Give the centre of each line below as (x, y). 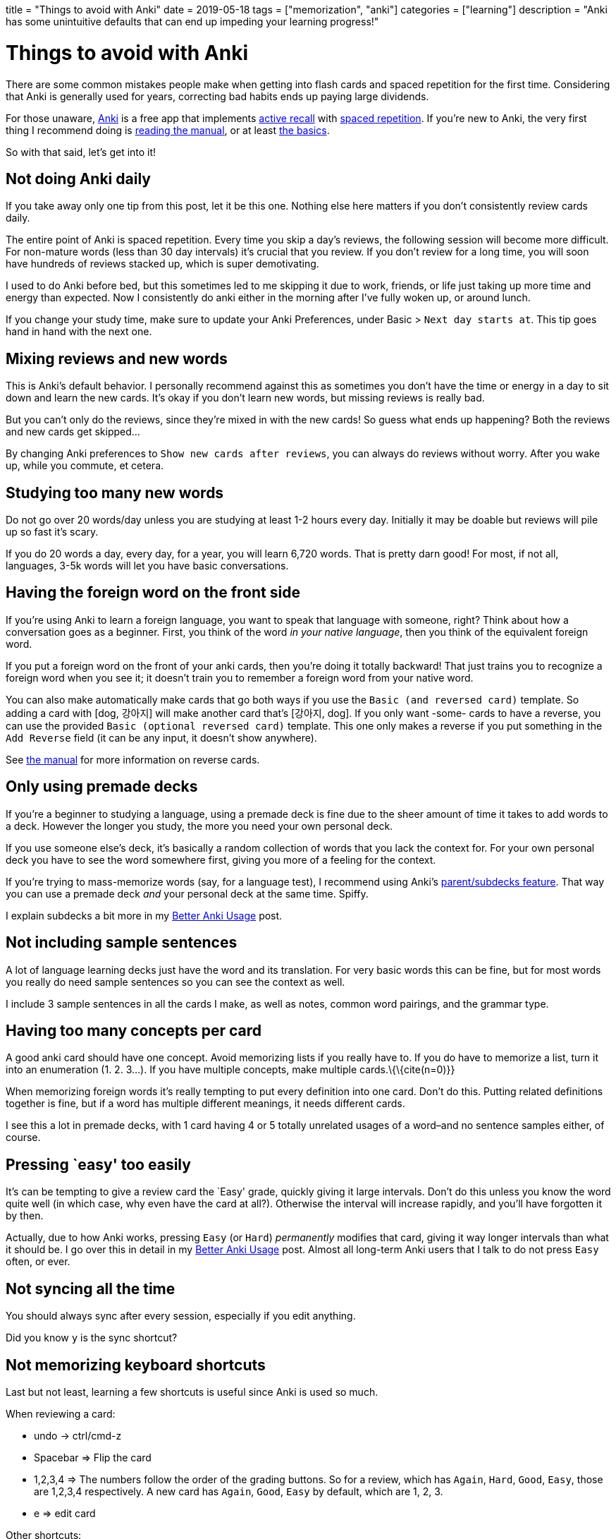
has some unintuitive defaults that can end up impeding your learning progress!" (192, 22)
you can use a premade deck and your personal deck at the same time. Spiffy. (187, 893)
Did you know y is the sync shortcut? (92, 1338)
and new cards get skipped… (73, 432)
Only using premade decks (102, 787)
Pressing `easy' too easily (98, 1164)
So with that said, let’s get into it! (81, 152)
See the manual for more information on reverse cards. (133, 759)
